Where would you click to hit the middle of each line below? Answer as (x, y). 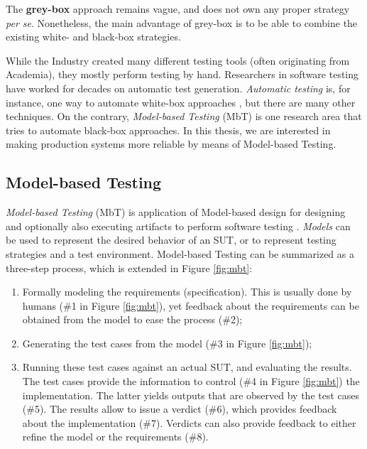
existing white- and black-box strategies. (93, 37)
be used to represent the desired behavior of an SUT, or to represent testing (171, 240)
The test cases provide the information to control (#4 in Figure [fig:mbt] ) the (191, 381)
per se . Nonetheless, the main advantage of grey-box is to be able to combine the (182, 22)
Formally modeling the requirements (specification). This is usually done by (187, 292)
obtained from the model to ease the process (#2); (132, 319)
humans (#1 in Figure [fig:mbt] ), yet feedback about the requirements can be (191, 305)
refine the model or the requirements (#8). (115, 437)
